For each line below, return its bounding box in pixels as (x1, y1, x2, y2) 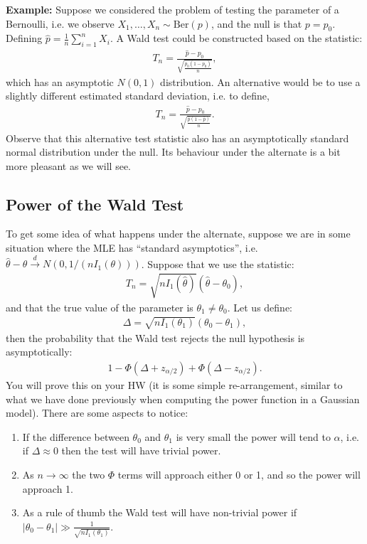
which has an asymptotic (6, 74, 114, 89)
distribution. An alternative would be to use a (160, 74, 361, 89)
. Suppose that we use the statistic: (141, 256, 294, 271)
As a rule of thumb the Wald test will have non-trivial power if (22, 505, 297, 520)
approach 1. (22, 481, 74, 496)
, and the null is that (211, 16, 302, 31)
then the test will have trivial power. (61, 443, 221, 458)
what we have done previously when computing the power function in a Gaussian (6, 391, 360, 406)
